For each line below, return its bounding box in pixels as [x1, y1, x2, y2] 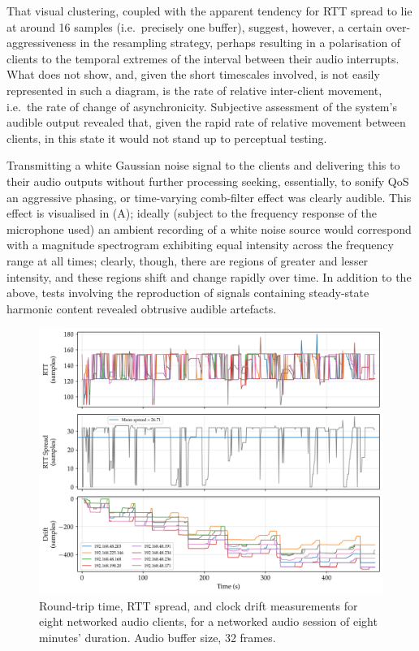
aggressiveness [6, 34, 76, 51]
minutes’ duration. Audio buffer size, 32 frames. [39, 629, 276, 645]
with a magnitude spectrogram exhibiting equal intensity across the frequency [6, 236, 394, 253]
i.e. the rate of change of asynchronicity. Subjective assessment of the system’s [6, 97, 397, 114]
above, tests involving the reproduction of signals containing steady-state [6, 284, 369, 301]
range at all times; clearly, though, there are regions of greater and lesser [6, 252, 369, 269]
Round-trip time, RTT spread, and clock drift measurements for [39, 597, 358, 614]
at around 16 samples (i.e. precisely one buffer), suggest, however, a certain [6, 18, 382, 35]
